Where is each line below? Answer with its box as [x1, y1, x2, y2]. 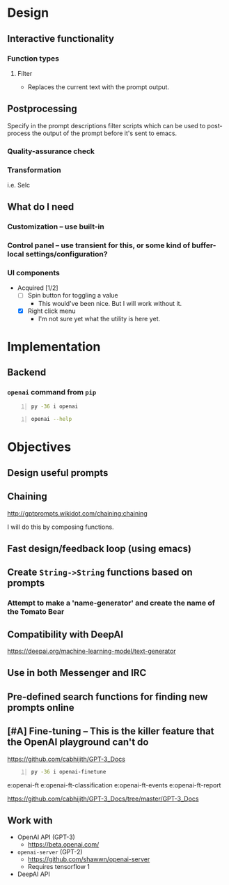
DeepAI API [17, 870, 51, 879]
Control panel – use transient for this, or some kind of [7, 240, 191, 250]
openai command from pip [7, 387, 97, 397]
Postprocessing [7, 103, 78, 115]
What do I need [7, 201, 74, 213]
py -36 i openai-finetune [31, 768, 106, 775]
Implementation [7, 339, 101, 355]
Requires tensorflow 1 [27, 863, 90, 871]
